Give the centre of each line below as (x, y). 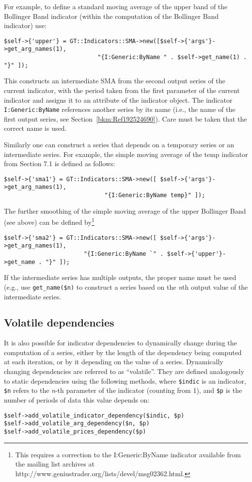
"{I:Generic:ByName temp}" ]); (155, 195)
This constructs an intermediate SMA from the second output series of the (115, 81)
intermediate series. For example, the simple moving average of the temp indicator (126, 154)
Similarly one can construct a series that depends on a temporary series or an (119, 145)
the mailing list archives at (55, 464)
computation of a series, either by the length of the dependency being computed (123, 352)
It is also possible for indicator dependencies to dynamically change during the (120, 343)
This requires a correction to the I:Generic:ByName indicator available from (128, 454)
